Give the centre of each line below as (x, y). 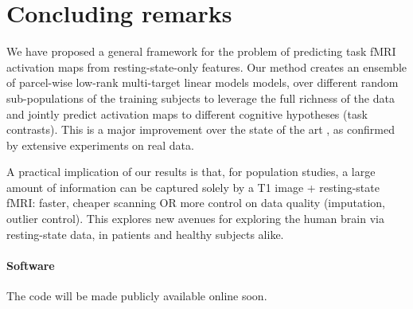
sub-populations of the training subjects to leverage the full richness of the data (201, 98)
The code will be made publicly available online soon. (137, 296)
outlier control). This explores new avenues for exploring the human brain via (195, 219)
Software (31, 265)
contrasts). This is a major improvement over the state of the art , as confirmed (201, 129)
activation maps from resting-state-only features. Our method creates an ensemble (207, 66)
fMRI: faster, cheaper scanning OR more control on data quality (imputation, (196, 203)
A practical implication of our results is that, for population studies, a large (191, 172)
